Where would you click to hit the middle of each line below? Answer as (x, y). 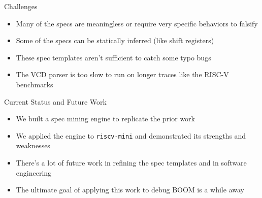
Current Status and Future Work (55, 101)
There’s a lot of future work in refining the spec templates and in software (131, 162)
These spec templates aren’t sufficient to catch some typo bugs (113, 57)
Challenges (21, 6)
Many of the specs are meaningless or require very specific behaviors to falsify (137, 23)
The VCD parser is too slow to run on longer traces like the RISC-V (122, 74)
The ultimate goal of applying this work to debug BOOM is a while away (130, 190)
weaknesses (33, 145)
